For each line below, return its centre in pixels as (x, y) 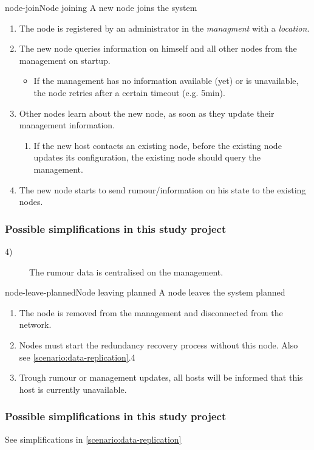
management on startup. (65, 60)
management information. (67, 125)
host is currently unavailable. (73, 389)
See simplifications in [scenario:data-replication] (93, 439)
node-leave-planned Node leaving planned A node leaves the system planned (145, 292)
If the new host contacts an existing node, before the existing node (158, 145)
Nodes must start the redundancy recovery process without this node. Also (159, 344)
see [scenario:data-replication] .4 (77, 357)
